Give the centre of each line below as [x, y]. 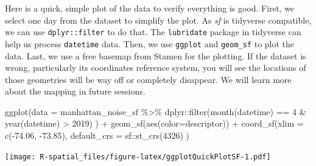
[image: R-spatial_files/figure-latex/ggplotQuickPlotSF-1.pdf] [138, 157]
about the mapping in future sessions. [75, 91]
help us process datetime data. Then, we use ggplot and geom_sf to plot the [150, 43]
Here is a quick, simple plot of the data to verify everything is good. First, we [150, 8]
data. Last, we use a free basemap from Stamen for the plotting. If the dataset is [156, 55]
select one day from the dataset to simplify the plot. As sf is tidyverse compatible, [158, 20]
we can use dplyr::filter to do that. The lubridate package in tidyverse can [153, 32]
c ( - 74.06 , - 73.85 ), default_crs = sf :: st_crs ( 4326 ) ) [97, 135]
